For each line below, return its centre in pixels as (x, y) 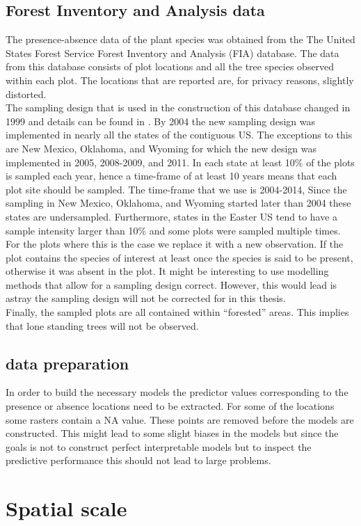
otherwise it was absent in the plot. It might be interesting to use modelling (167, 271)
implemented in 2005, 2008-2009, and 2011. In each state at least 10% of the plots (180, 162)
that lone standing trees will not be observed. (102, 325)
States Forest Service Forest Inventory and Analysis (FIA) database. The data (173, 53)
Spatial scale (66, 508)
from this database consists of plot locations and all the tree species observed (170, 66)
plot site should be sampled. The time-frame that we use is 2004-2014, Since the (176, 189)
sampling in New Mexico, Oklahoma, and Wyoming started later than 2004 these (178, 203)
